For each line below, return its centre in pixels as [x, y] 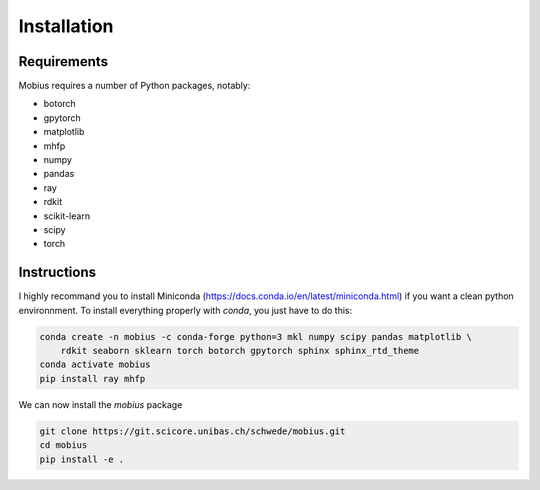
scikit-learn [66, 216]
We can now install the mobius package [100, 404]
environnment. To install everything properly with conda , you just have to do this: [185, 310]
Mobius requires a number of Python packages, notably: [134, 86]
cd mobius [63, 445]
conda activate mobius [95, 364]
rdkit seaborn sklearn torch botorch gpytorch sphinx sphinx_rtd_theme [240, 351]
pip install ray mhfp [92, 378]
